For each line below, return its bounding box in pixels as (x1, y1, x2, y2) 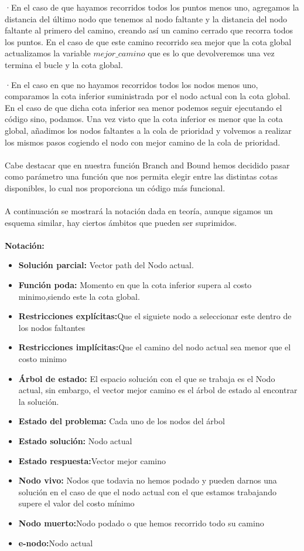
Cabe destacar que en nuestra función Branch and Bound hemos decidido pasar (5, 158, 290, 171)
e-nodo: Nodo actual (18, 536, 93, 549)
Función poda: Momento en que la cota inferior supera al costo (18, 279, 252, 291)
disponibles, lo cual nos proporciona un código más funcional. (5, 181, 226, 194)
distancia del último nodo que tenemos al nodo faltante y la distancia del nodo (5, 12, 288, 25)
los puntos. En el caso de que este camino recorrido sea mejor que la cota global (5, 35, 292, 48)
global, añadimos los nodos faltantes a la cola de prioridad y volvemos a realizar (5, 124, 292, 136)
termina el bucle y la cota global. (5, 58, 123, 70)
